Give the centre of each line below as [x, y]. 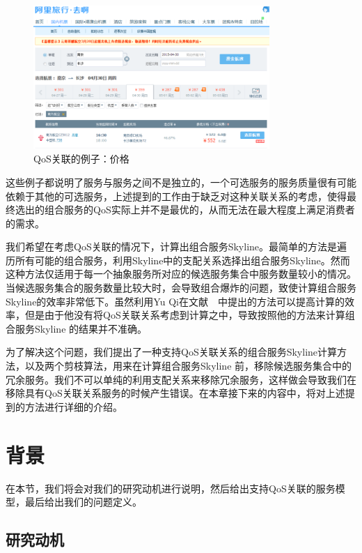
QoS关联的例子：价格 [81, 159]
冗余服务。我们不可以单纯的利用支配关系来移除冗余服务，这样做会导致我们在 [181, 379]
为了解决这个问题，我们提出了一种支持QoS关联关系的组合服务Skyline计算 [172, 352]
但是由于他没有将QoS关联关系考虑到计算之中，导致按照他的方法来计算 [185, 315]
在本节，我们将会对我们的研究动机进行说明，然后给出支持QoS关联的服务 [171, 488]
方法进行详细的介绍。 [73, 406]
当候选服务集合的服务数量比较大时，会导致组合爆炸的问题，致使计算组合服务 [181, 288]
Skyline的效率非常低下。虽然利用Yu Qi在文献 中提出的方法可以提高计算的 [175, 301]
